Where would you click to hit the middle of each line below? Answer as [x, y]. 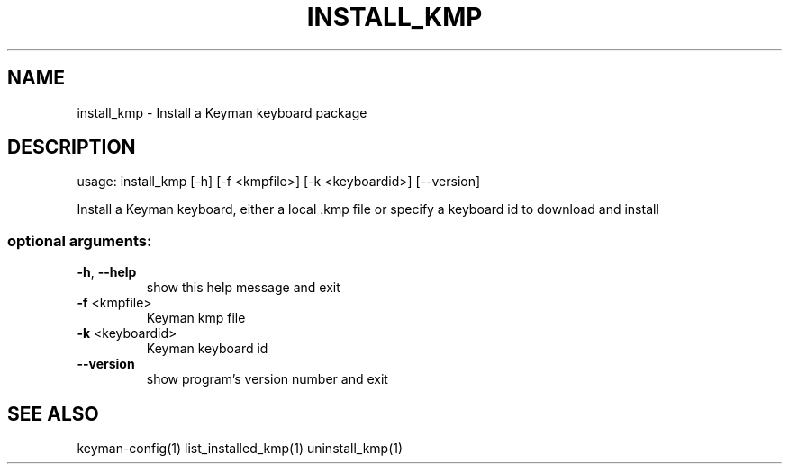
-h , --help [107, 272]
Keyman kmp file [196, 318]
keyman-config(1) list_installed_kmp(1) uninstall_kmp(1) [240, 449]
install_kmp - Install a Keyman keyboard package [222, 112]
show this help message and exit [243, 288]
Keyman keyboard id [207, 349]
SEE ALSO [53, 413]
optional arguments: [80, 240]
